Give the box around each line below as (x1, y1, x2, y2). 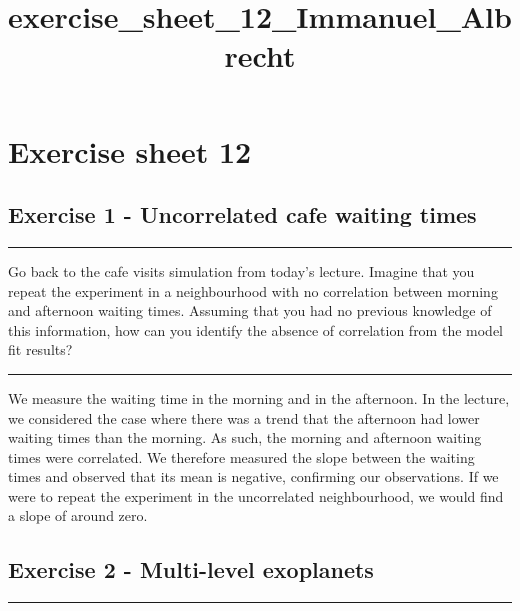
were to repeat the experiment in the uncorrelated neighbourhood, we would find (8, 485, 504, 506)
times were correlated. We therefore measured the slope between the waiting (8, 446, 475, 467)
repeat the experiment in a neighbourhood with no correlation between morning (8, 280, 498, 301)
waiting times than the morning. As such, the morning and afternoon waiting (8, 427, 482, 448)
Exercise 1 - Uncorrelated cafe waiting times (8, 199, 477, 230)
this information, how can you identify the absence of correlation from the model (8, 319, 503, 340)
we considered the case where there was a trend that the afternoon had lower (8, 407, 480, 428)
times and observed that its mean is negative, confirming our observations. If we (8, 466, 499, 487)
